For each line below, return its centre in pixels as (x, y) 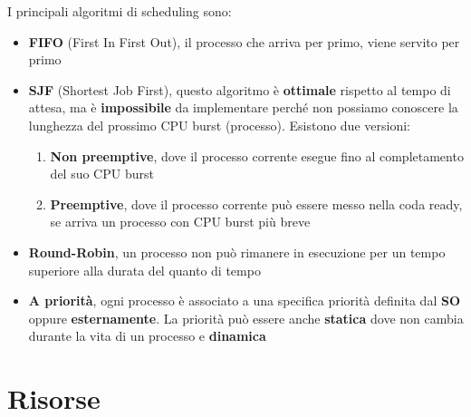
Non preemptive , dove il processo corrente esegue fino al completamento (257, 155)
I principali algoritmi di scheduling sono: (120, 11)
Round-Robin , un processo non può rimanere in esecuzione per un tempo (237, 252)
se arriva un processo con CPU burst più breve (180, 222)
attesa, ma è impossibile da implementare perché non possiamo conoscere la (243, 107)
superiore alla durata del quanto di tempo (144, 270)
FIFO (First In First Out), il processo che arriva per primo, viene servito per (244, 41)
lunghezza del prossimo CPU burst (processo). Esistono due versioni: (219, 125)
